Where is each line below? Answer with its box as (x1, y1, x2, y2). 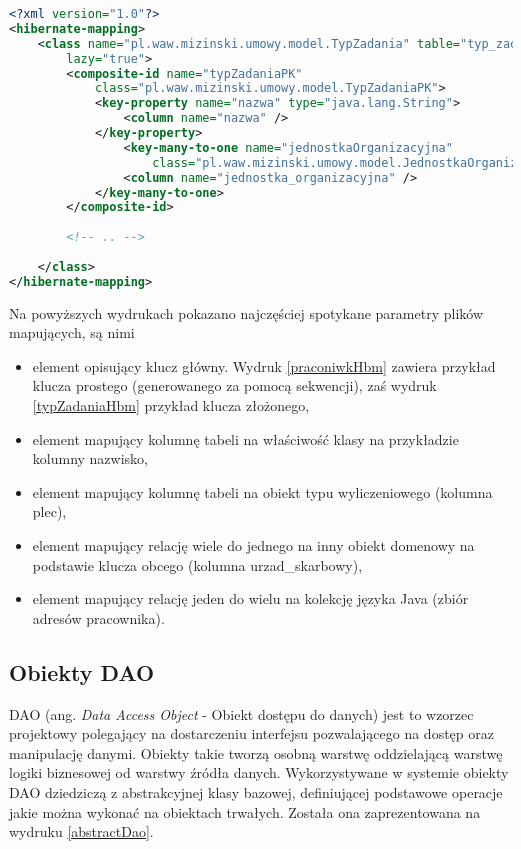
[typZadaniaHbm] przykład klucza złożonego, (32, 395, 310, 415)
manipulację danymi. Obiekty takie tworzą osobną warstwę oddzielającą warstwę (9, 742, 503, 763)
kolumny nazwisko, (32, 448, 148, 469)
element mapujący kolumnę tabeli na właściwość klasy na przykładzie (32, 428, 459, 449)
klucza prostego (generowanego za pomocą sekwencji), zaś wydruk (32, 375, 437, 396)
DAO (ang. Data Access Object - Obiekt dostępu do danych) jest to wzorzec (9, 703, 474, 724)
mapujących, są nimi (9, 322, 135, 343)
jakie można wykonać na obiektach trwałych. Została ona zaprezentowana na (9, 801, 481, 822)
